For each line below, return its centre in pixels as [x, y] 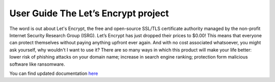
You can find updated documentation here [54, 73]
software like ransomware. [37, 64]
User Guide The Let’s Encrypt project [89, 13]
